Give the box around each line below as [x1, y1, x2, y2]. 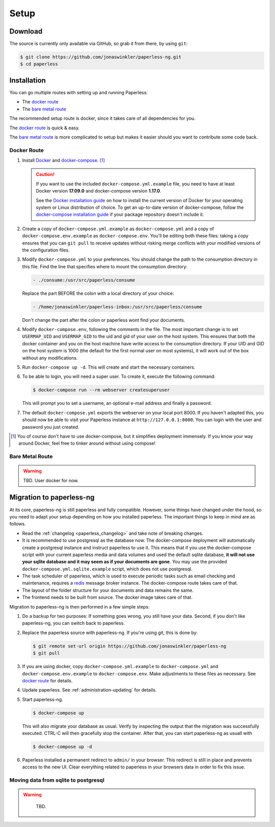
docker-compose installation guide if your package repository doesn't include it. [36, 211, 204, 217]
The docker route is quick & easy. [9, 125, 80, 131]
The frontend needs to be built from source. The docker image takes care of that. [22, 594, 193, 600]
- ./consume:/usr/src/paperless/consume [33, 277, 135, 283]
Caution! [36, 171, 55, 178]
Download [9, 27, 43, 36]
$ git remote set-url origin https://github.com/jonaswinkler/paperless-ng [33, 643, 227, 649]
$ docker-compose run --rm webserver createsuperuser [33, 387, 170, 393]
